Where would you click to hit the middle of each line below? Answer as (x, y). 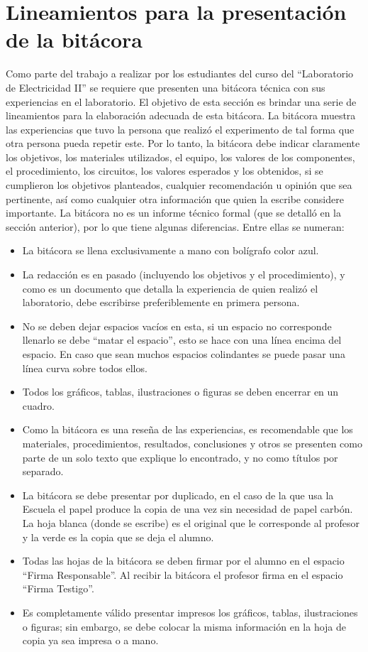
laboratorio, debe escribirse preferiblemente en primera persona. (161, 302)
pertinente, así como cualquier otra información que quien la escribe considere (175, 199)
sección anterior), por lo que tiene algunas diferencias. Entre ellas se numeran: (175, 226)
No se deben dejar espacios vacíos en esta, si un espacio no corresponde (177, 326)
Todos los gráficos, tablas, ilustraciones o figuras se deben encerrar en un (180, 392)
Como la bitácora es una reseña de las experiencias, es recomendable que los (188, 429)
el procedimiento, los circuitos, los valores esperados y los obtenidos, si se (165, 171)
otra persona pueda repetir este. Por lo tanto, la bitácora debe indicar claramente (183, 143)
